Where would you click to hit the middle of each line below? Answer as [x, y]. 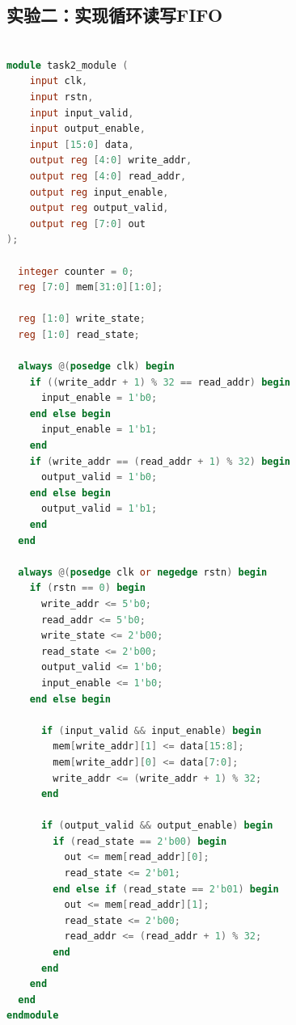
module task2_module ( [68, 65]
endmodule [33, 1016]
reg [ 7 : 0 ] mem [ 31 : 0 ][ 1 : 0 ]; [91, 287]
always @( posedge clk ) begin [96, 367]
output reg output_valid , [99, 208]
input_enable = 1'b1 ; [99, 430]
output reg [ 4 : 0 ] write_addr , [111, 160]
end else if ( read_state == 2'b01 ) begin [166, 889]
